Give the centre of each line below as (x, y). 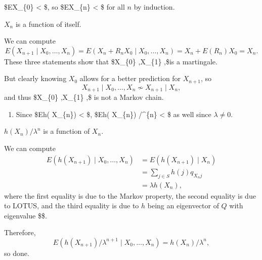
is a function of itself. (48, 24)
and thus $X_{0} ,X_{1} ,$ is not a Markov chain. (84, 97)
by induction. (154, 7)
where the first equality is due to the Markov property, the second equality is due (130, 195)
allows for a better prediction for (130, 78)
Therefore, (20, 232)
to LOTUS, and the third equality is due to (72, 206)
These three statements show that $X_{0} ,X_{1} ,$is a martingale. (111, 61)
